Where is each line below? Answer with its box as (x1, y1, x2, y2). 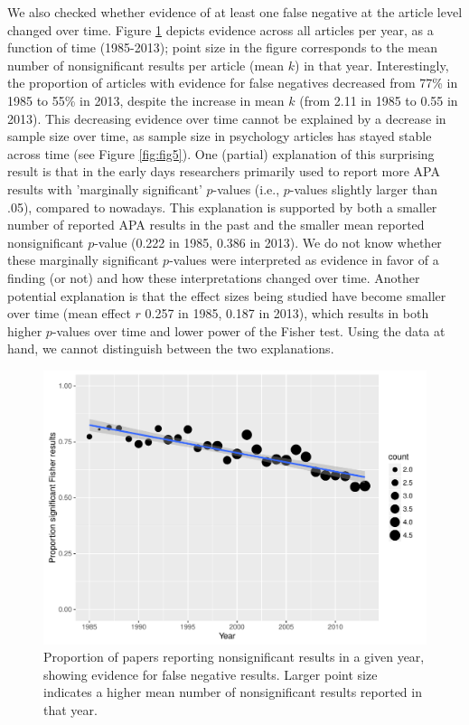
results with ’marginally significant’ (7, 179, 202, 198)
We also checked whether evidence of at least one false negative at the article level (7, 3, 463, 21)
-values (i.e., (212, 179, 280, 198)
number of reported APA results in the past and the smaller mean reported (7, 215, 425, 234)
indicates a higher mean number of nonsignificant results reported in (43, 683, 422, 701)
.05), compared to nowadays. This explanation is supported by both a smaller (7, 197, 437, 216)
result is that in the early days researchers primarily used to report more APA (7, 162, 440, 181)
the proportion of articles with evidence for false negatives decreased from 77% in (7, 73, 458, 92)
